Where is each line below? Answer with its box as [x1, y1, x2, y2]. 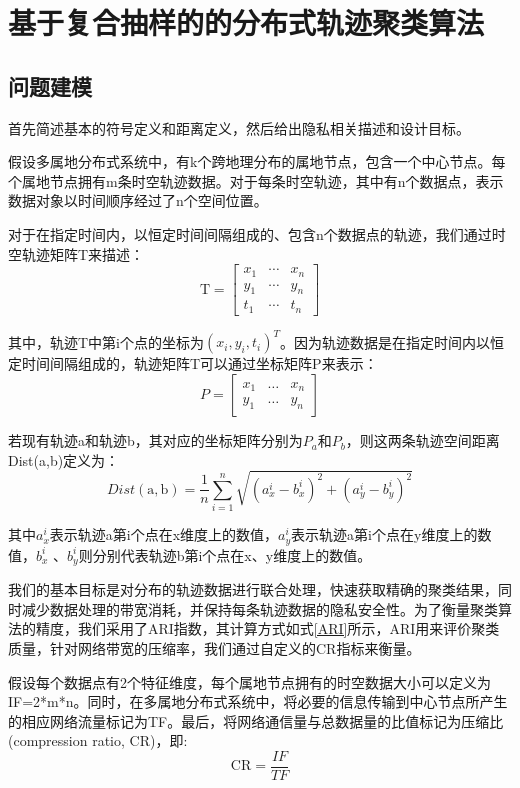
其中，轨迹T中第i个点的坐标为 [8, 331, 204, 352]
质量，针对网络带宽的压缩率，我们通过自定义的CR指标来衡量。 [8, 637, 421, 658]
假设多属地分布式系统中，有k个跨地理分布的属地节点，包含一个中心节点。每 [8, 151, 506, 172]
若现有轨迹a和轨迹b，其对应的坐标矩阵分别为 [8, 430, 303, 451]
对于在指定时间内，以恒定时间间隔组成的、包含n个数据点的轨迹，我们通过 [8, 223, 492, 244]
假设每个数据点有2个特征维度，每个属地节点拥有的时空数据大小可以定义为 [8, 671, 491, 692]
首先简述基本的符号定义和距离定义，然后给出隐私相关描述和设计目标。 [8, 117, 470, 138]
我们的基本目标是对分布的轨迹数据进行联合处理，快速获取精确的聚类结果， [8, 579, 498, 600]
